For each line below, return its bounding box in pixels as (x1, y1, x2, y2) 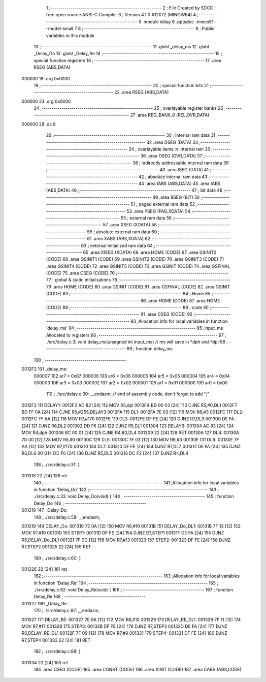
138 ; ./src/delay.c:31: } (33, 462, 80, 467)
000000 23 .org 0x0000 (21, 98, 71, 104)
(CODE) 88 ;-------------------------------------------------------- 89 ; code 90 (46, 305, 209, 310)
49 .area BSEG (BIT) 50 (152, 194, 200, 200)
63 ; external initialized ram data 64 (81, 243, 153, 248)
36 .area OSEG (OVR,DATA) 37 (140, 153, 202, 159)
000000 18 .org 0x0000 (21, 75, 70, 81)
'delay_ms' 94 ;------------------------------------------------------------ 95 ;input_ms (46, 325, 224, 331)
